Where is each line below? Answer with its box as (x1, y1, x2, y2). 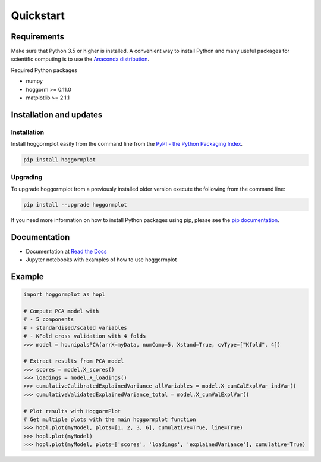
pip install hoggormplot (23, 157, 96, 163)
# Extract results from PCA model (23, 358, 124, 364)
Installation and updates (11, 110, 103, 120)
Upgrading (11, 173, 43, 181)
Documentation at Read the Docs (26, 248, 107, 255)
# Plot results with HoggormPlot (23, 408, 121, 414)
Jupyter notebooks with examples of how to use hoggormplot (26, 256, 177, 263)
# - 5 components (23, 316, 74, 323)
